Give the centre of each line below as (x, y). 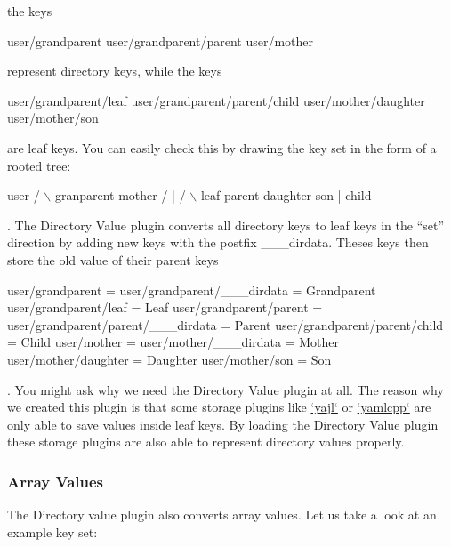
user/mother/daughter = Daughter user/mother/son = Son (169, 359)
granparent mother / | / (120, 195)
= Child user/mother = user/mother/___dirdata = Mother (173, 342)
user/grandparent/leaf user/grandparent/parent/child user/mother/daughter (216, 100)
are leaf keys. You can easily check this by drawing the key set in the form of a (222, 147)
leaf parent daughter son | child (286, 195)
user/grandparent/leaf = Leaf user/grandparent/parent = (165, 307)
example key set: (52, 531)
